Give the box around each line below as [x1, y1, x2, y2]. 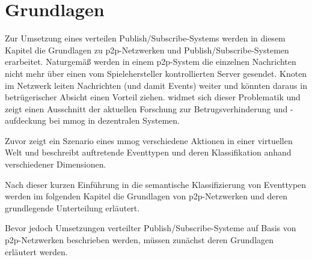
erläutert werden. [5, 245, 68, 258]
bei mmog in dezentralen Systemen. [49, 114, 180, 127]
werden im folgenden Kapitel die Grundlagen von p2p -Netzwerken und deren [5, 190, 288, 202]
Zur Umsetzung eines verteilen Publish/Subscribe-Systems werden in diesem [5, 32, 286, 44]
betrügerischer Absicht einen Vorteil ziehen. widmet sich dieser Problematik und [5, 91, 301, 103]
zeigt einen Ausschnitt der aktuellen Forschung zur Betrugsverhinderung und [5, 102, 288, 115]
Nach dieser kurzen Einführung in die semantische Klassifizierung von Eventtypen [5, 178, 307, 190]
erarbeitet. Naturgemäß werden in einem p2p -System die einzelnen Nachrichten [5, 55, 296, 68]
